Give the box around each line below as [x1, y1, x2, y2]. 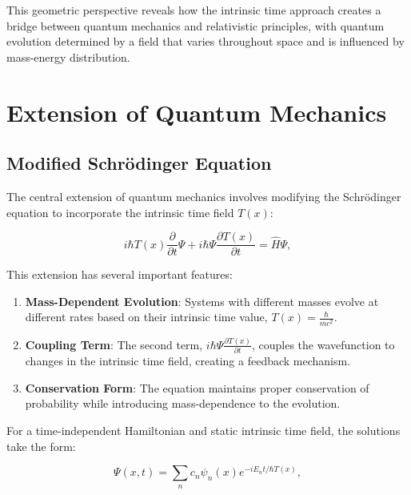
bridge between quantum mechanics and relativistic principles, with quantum [6, 17, 385, 34]
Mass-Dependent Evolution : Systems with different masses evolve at [25, 292, 379, 309]
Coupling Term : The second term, [25, 336, 203, 352]
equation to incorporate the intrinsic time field [6, 203, 234, 220]
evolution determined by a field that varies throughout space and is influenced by [6, 33, 405, 50]
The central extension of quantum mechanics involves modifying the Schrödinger [6, 187, 401, 204]
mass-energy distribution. [6, 48, 130, 65]
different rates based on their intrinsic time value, [25, 308, 268, 325]
